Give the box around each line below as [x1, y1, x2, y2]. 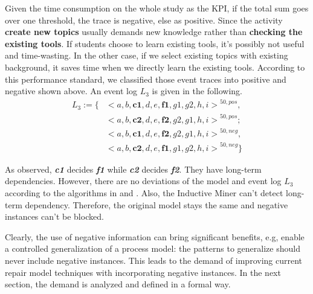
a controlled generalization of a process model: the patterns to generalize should [5, 242, 300, 255]
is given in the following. [152, 85, 242, 97]
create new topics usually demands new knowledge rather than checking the [5, 25, 303, 38]
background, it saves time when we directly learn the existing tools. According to [5, 60, 305, 73]
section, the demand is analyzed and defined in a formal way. [5, 278, 231, 290]
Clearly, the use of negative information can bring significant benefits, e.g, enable [5, 230, 305, 243]
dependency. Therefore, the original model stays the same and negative [25, 198, 288, 211]
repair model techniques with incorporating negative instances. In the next [5, 266, 281, 278]
